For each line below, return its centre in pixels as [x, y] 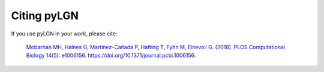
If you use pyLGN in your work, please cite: [64, 34]
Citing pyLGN [45, 16]
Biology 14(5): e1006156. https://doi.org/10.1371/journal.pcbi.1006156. [111, 55]
